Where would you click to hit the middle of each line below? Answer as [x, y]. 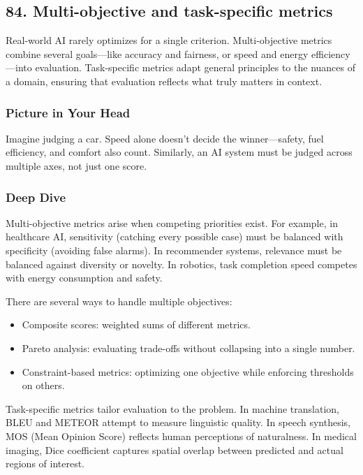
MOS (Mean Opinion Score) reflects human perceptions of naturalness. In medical [181, 436]
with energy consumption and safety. [84, 278]
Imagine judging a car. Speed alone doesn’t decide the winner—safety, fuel [165, 138]
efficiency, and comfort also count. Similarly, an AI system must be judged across [179, 152]
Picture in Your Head [68, 112]
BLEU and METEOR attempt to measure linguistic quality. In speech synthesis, [178, 422]
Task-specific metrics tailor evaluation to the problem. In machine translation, [173, 408]
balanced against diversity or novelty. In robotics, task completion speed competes [181, 264]
